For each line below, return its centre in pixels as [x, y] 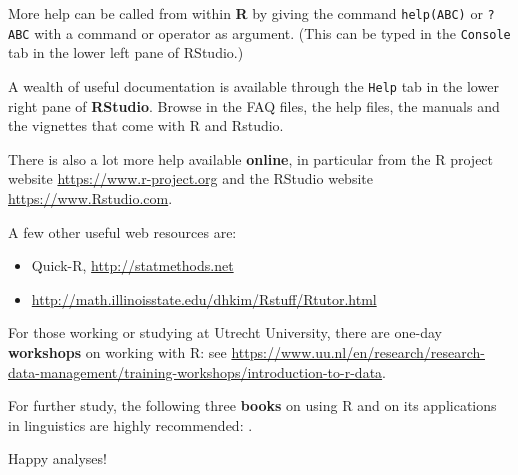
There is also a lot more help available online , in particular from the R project [251, 158]
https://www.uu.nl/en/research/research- [358, 351]
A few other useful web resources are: [122, 231]
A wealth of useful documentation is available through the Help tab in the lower [253, 85]
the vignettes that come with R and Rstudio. [146, 125]
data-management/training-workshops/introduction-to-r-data [195, 371]
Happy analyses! [57, 458]
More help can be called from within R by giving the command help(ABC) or [245, 13]
